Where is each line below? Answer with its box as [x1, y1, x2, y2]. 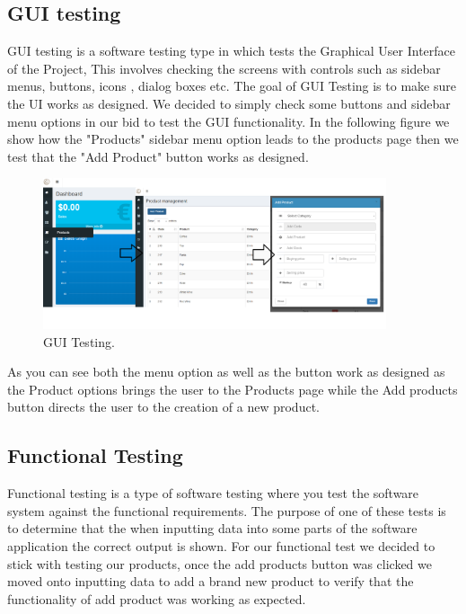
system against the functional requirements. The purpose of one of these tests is [7, 501, 446, 520]
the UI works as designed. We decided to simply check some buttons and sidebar [7, 93, 451, 112]
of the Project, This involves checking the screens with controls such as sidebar [7, 58, 441, 77]
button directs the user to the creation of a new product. [7, 397, 320, 416]
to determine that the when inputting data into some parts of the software [7, 519, 418, 538]
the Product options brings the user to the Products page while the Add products [7, 379, 458, 398]
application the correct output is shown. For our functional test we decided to [7, 537, 435, 555]
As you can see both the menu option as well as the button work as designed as [7, 362, 445, 381]
